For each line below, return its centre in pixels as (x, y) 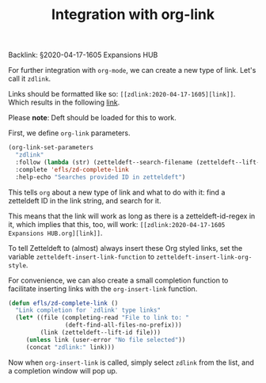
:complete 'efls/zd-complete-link (72, 169)
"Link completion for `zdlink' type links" (88, 310)
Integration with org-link (133, 15)
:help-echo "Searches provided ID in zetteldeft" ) (101, 177)
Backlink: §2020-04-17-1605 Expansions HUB (83, 55)
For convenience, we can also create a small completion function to (118, 280)
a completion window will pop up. (63, 370)
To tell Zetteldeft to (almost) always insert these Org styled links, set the (125, 248)
